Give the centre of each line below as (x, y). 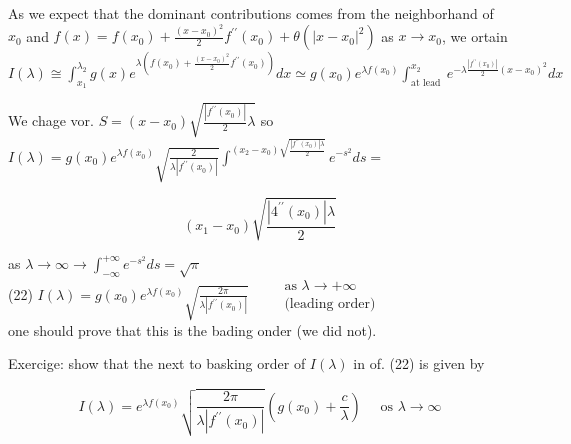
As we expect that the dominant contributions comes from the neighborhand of (251, 13)
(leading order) (330, 304)
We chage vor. (51, 120)
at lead (426, 82)
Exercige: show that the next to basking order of (157, 363)
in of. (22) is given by (419, 363)
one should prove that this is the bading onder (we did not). (192, 329)
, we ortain (475, 35)
